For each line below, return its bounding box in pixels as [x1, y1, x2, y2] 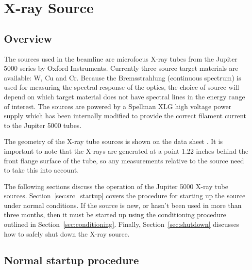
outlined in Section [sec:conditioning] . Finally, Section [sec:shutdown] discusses [4, 219, 239, 229]
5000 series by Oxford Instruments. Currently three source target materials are [4, 63, 238, 73]
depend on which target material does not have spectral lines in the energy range [4, 91, 245, 101]
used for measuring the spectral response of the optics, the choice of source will [4, 82, 239, 92]
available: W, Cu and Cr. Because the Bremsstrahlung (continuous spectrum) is [4, 72, 241, 82]
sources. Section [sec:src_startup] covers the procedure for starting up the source [4, 191, 246, 201]
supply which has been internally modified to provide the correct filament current [4, 111, 246, 121]
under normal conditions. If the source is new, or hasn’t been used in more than [4, 200, 242, 210]
